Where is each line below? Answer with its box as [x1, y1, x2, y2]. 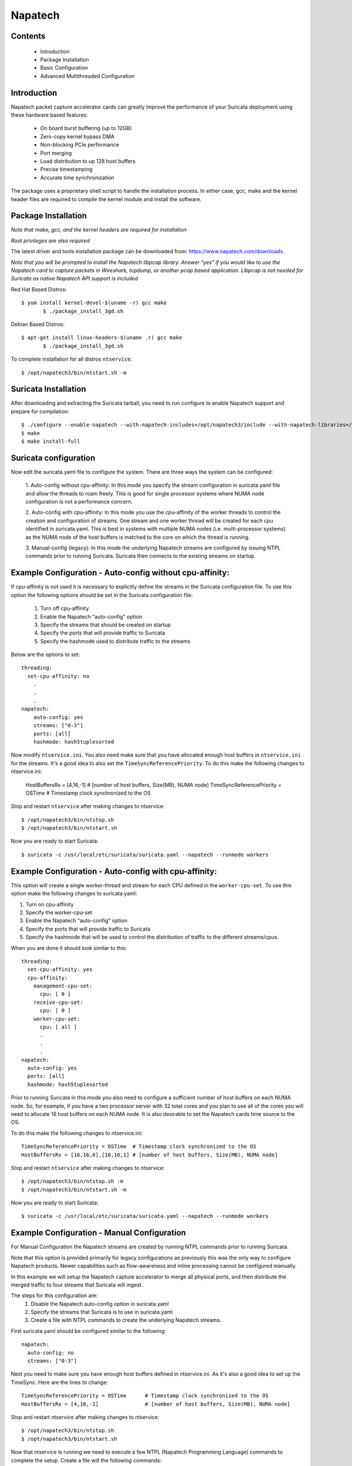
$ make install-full [21, 438, 80, 444]
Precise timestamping [40, 166, 93, 173]
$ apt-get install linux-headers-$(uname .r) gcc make [21, 334, 182, 341]
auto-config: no [27, 1349, 75, 1356]
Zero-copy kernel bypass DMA [40, 133, 114, 140]
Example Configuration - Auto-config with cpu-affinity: [11, 866, 217, 876]
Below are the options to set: [11, 651, 80, 658]
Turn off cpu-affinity [40, 605, 89, 612]
